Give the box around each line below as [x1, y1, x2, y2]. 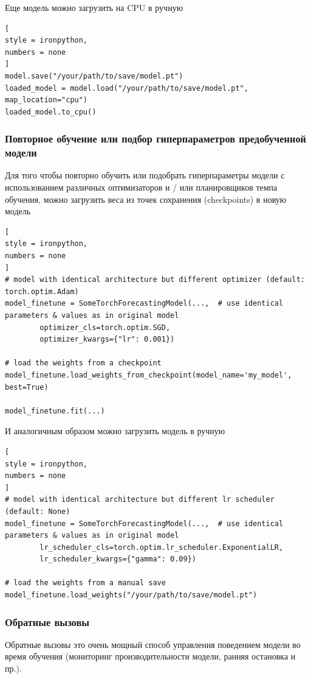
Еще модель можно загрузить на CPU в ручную [5, 1, 183, 13]
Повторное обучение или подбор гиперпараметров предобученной [5, 131, 306, 146]
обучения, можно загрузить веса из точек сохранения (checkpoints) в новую [5, 192, 287, 205]
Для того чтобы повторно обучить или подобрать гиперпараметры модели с [5, 169, 285, 181]
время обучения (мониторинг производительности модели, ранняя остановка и [5, 650, 296, 663]
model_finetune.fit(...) [5, 406, 105, 415]
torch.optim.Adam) [5, 287, 79, 296]
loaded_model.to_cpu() [5, 107, 97, 116]
